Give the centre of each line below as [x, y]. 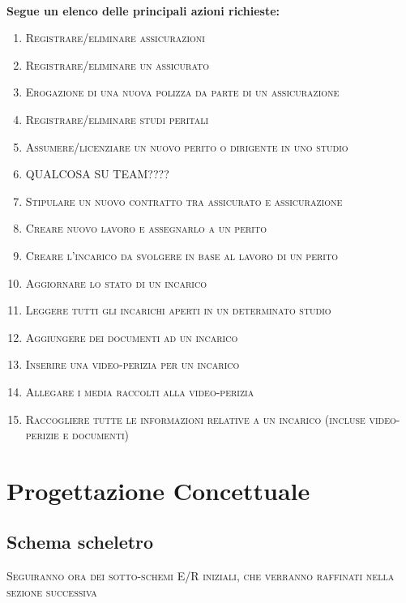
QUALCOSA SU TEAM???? [97, 174]
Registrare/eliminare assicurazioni [115, 38]
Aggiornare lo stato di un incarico [116, 282]
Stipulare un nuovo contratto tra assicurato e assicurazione [184, 201]
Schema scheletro [80, 542]
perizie [42, 435]
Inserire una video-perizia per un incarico [132, 364]
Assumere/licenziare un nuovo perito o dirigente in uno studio [187, 146]
